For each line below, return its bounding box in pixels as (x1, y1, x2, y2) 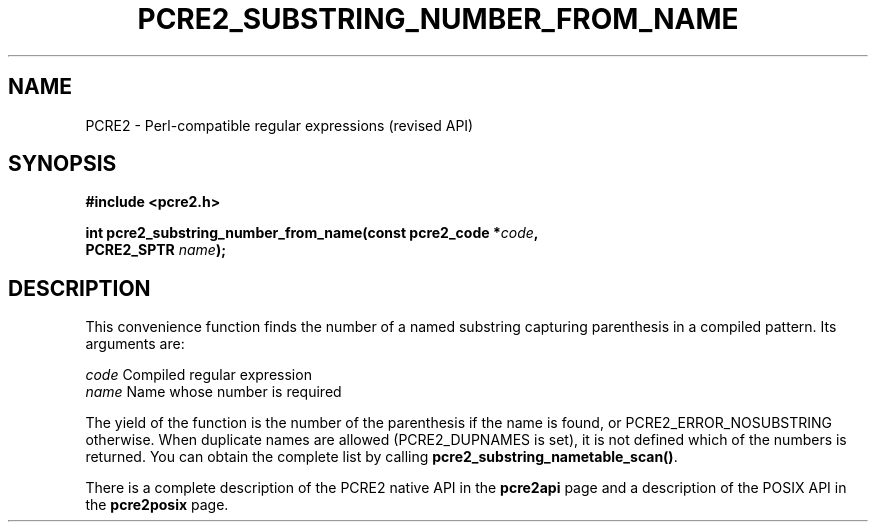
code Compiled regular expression (85, 366, 312, 384)
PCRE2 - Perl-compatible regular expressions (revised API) (85, 116, 474, 134)
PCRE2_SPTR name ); (85, 241, 226, 259)
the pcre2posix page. (85, 496, 229, 514)
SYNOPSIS (8, 151, 117, 177)
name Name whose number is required (85, 383, 342, 401)
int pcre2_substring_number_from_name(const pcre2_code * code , (85, 224, 539, 242)
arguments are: (85, 335, 185, 353)
